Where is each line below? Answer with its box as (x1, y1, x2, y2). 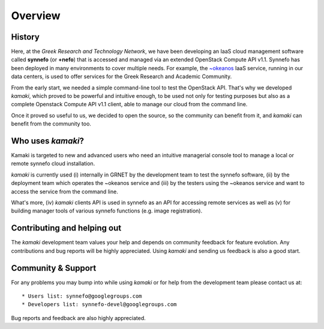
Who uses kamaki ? (11, 136, 84, 146)
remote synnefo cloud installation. (11, 160, 95, 168)
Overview (11, 9, 61, 22)
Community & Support (11, 263, 97, 273)
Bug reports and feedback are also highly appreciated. (11, 314, 146, 321)
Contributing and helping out (11, 223, 122, 234)
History (11, 32, 40, 42)
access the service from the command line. (11, 188, 118, 195)
